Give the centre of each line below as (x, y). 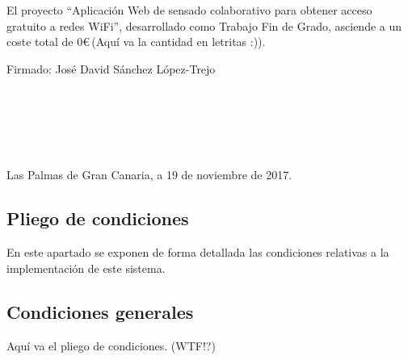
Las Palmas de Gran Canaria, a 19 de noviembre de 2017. (149, 175)
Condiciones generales (100, 311)
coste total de (40, 42)
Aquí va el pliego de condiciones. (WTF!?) (111, 345)
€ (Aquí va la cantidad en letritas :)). (174, 42)
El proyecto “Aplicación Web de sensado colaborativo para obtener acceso (189, 10)
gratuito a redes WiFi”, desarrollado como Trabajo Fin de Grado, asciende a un (204, 25)
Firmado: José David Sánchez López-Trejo (111, 68)
